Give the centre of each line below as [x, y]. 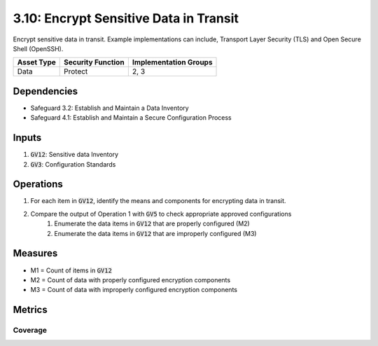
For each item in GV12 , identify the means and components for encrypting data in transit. [158, 201]
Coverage [30, 331]
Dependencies [45, 91]
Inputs [27, 138]
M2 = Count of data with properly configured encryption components [131, 279]
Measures [35, 253]
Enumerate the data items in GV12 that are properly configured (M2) [152, 223]
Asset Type [36, 62]
